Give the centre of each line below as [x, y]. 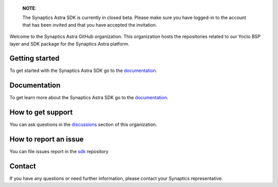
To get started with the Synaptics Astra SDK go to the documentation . [83, 71]
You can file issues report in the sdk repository [59, 152]
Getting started [34, 58]
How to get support [41, 112]
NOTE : [29, 8]
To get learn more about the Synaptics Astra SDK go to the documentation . [89, 98]
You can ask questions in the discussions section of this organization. [83, 125]
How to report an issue [47, 139]
